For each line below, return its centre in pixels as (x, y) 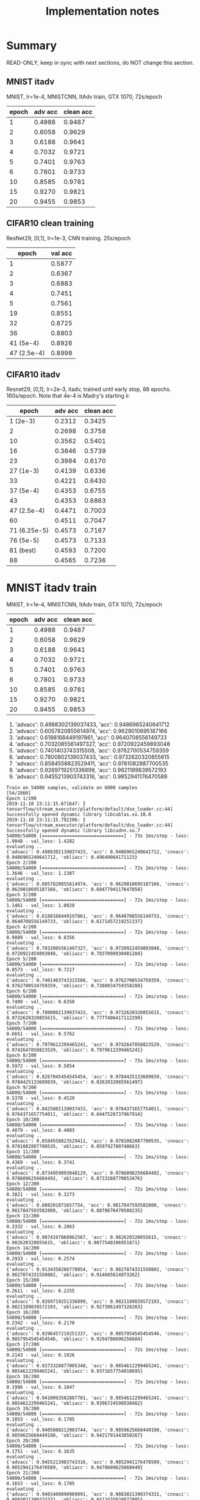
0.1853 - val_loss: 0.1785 (41, 1420)
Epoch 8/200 (21, 1056)
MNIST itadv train (52, 588)
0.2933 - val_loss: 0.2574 (41, 1259)
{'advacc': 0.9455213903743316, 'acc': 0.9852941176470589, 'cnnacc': (98, 1462)
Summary (31, 46)
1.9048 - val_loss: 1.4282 (41, 841)
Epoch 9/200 (21, 1088)
